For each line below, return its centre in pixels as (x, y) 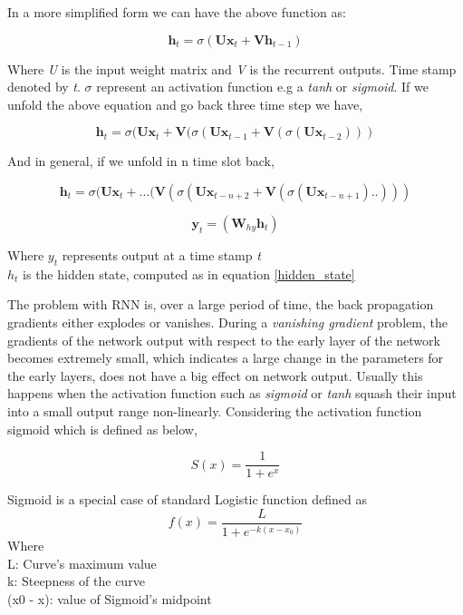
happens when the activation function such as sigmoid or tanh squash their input (232, 393)
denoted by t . (44, 87)
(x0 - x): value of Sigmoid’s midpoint (110, 598)
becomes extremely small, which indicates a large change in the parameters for (226, 358)
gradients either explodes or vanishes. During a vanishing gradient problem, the (227, 322)
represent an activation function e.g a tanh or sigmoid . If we (262, 87)
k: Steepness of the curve (76, 581)
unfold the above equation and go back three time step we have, (185, 104)
